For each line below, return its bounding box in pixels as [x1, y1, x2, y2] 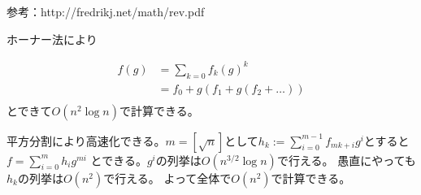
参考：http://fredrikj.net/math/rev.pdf [7, 3, 205, 19]
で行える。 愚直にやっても [276, 151, 416, 168]
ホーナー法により [7, 30, 98, 47]
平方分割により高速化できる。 [7, 132, 166, 149]
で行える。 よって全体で [103, 169, 232, 186]
